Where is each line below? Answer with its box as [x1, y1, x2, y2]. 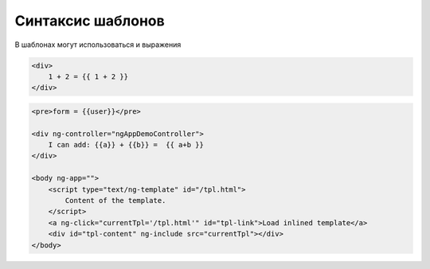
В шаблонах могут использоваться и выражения [14, 40, 182, 49]
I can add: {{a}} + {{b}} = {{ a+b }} [48, 140, 205, 150]
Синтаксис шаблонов [14, 12, 165, 29]
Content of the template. [64, 196, 166, 205]
